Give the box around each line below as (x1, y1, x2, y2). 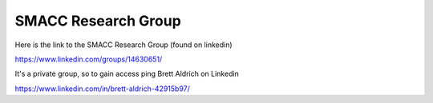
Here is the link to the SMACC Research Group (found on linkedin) (14, 40, 233, 50)
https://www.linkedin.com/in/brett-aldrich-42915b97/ (14, 84, 190, 93)
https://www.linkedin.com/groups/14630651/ (14, 54, 163, 64)
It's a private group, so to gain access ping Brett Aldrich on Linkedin (14, 69, 240, 79)
